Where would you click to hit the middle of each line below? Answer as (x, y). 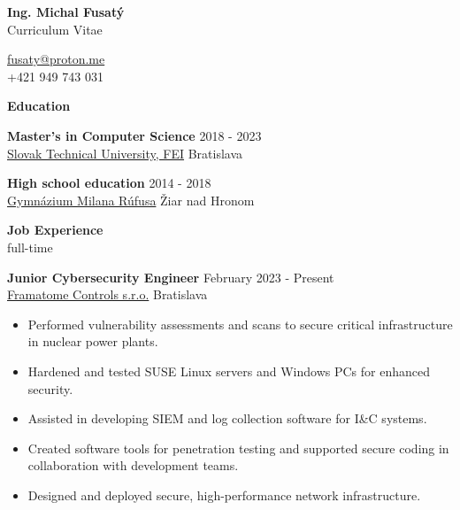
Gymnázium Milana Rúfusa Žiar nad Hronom (131, 200)
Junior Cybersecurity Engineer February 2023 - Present (171, 277)
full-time (30, 247)
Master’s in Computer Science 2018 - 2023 (134, 135)
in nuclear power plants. (93, 341)
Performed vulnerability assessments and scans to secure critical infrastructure (240, 324)
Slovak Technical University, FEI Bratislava (125, 153)
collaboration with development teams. (133, 465)
